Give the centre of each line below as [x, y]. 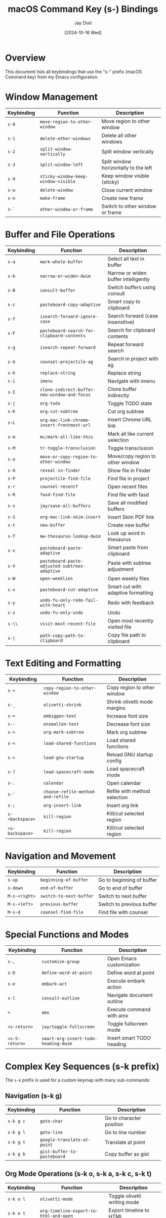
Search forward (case [133, 315]
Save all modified [128, 503]
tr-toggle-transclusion [68, 448]
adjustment [121, 569]
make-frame [53, 198]
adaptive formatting [131, 593]
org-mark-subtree [63, 732]
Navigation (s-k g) [34, 1096]
